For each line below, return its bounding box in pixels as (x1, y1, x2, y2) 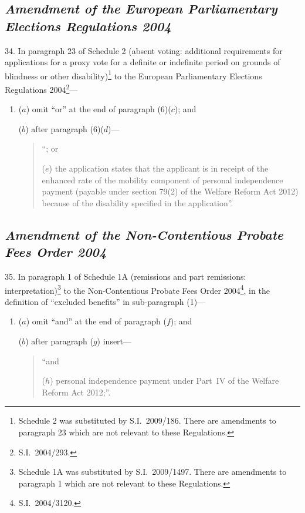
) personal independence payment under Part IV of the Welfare (50, 374, 279, 387)
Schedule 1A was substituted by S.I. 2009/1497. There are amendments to (18, 465, 287, 478)
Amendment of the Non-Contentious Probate (5, 225, 283, 243)
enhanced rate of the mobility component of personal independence (42, 173, 283, 186)
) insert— (97, 335, 132, 347)
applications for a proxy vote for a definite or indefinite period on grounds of (5, 56, 280, 68)
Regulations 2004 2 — (5, 82, 78, 95)
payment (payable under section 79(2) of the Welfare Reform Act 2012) (42, 185, 299, 197)
